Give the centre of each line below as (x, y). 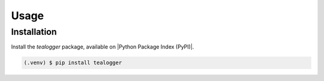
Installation (34, 32)
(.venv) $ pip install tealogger (73, 63)
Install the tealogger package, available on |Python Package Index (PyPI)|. (103, 47)
